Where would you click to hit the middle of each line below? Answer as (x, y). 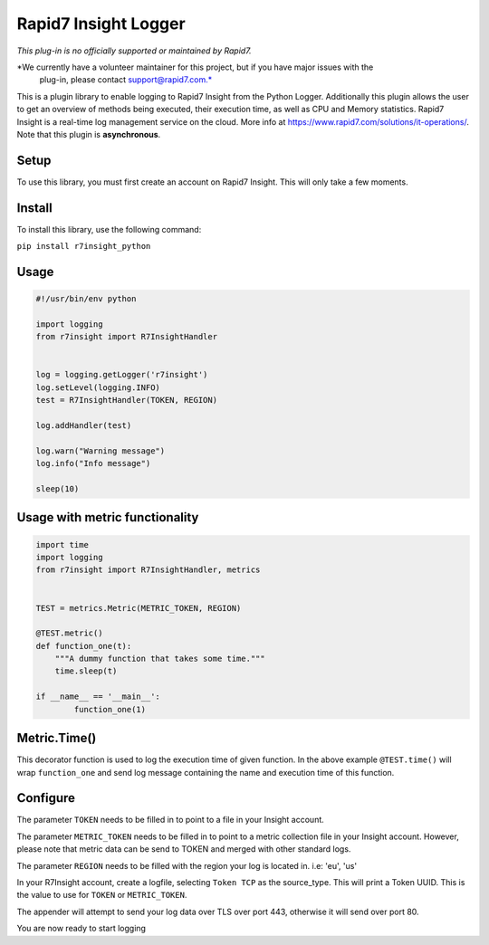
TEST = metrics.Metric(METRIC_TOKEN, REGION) (139, 608)
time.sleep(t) (86, 671)
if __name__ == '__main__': (98, 697)
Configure (46, 798)
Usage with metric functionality (108, 517)
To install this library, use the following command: (109, 229)
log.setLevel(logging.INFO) (98, 387)
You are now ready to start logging (81, 929)
